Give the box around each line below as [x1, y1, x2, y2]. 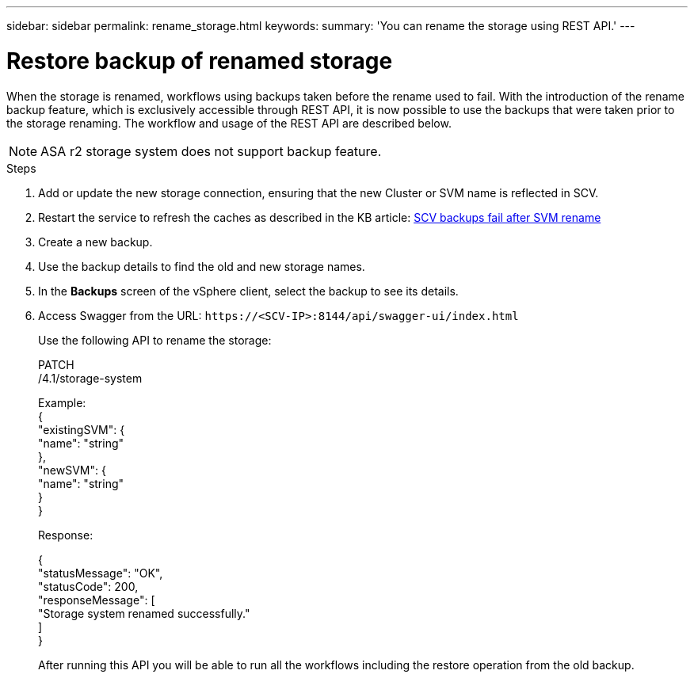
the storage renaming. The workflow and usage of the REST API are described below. [6, 116, 452, 130]
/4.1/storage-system [38, 371, 143, 385]
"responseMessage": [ [38, 592, 155, 607]
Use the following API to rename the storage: [38, 333, 272, 347]
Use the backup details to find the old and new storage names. [38, 259, 365, 273]
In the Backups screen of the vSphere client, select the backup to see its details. [38, 284, 459, 298]
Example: [38, 395, 86, 409]
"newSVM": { [38, 463, 106, 477]
